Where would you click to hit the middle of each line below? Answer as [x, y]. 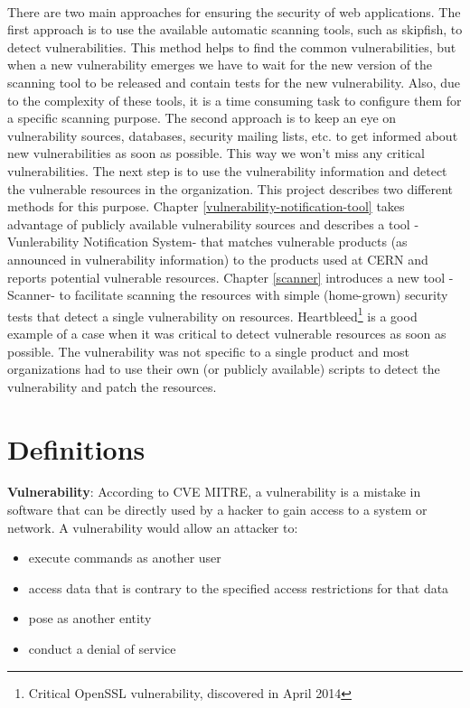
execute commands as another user [125, 558]
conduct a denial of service [102, 648]
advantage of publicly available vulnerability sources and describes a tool [209, 224]
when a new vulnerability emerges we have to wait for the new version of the [220, 65]
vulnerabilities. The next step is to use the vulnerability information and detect [227, 170]
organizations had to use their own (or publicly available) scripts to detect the [224, 369]
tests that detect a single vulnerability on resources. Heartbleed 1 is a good [212, 314]
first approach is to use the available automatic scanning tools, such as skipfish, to [235, 29]
